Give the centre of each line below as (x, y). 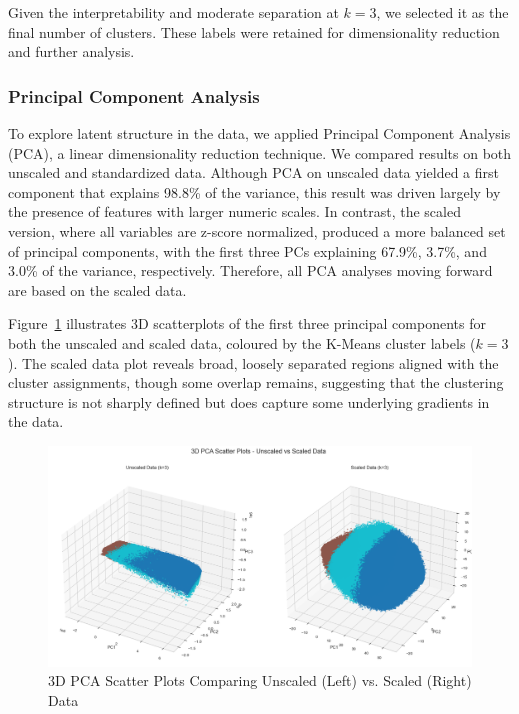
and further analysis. (71, 51)
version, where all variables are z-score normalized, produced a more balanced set (257, 230)
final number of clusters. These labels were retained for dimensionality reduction (254, 31)
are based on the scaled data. (97, 289)
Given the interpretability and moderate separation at (173, 12)
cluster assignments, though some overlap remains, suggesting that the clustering (256, 382)
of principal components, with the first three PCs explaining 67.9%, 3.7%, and (247, 250)
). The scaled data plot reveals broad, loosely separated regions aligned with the (253, 362)
